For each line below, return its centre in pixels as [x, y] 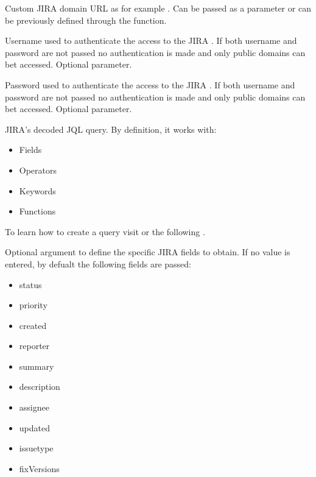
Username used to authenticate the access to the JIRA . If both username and [151, 41]
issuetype [36, 448]
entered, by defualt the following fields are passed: [98, 263]
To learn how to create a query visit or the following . [105, 231]
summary [37, 366]
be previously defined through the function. [86, 20]
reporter [34, 346]
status [30, 284]
